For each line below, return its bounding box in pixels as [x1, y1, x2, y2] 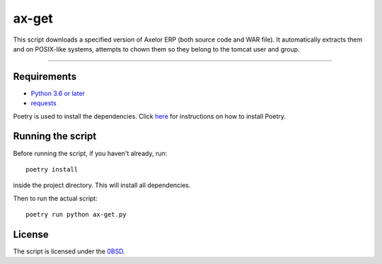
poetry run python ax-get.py [25, 210, 127, 219]
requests [30, 99, 57, 107]
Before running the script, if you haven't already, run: [13, 149, 168, 157]
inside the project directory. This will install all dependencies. [13, 181, 191, 190]
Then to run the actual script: [13, 194, 98, 203]
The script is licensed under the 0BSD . [13, 247, 125, 256]
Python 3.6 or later [30, 89, 85, 97]
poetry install [25, 165, 79, 173]
